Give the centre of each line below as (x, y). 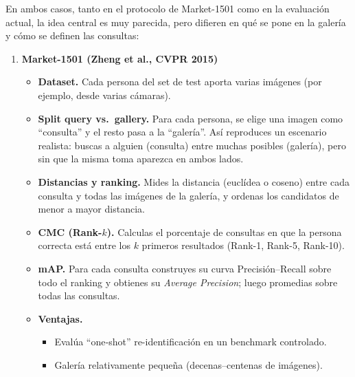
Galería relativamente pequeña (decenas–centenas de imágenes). (188, 364)
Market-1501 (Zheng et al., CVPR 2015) (120, 58)
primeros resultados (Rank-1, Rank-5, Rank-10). (243, 245)
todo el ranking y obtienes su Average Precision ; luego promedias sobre (188, 282)
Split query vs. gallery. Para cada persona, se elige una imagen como (191, 118)
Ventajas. (60, 318)
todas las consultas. (79, 295)
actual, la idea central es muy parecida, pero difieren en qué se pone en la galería (176, 22)
